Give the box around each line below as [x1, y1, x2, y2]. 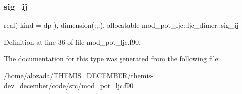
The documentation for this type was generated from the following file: [4, 53, 220, 64]
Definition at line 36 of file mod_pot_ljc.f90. [4, 36, 141, 47]
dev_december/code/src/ [4, 80, 82, 90]
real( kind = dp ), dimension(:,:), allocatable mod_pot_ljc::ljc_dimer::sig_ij [4, 20, 239, 30]
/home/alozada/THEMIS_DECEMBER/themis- [4, 70, 154, 80]
